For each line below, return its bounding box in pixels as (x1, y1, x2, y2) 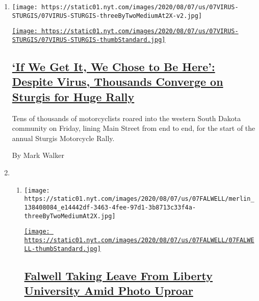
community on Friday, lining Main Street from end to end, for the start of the (12, 123, 255, 133)
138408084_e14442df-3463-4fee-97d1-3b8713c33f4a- (24, 203, 196, 211)
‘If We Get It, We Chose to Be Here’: (12, 59, 215, 75)
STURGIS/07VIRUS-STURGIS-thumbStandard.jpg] (12, 36, 166, 43)
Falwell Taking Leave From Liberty (24, 267, 213, 283)
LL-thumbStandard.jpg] (24, 245, 101, 252)
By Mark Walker (12, 150, 64, 160)
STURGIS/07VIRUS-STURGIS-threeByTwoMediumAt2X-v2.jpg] (12, 12, 202, 19)
